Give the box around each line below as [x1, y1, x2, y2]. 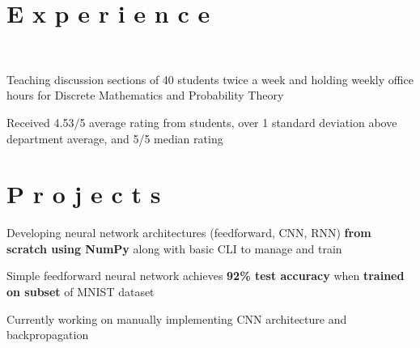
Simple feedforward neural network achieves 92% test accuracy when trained [6, 267, 405, 284]
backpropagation [6, 326, 89, 343]
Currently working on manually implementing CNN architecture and [6, 310, 347, 327]
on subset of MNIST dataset [6, 283, 155, 299]
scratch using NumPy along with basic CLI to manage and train [6, 240, 342, 257]
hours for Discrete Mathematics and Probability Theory [6, 87, 284, 104]
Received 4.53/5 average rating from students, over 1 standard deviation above [6, 113, 397, 130]
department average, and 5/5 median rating [6, 129, 223, 146]
